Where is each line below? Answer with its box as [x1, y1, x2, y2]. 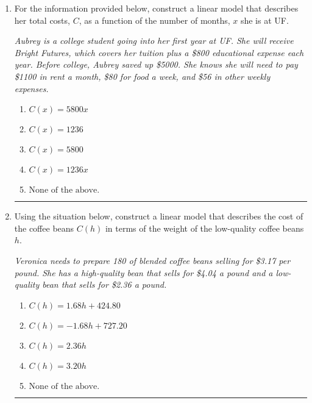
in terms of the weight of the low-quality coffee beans [105, 221, 304, 234]
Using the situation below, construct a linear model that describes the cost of [14, 210, 303, 223]
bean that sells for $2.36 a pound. [42, 278, 167, 291]
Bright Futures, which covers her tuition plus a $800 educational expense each [14, 46, 304, 59]
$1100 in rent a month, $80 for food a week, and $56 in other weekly [14, 70, 271, 82]
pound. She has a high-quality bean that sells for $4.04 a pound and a [14, 266, 273, 279]
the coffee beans [14, 221, 74, 234]
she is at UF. [240, 13, 289, 26]
